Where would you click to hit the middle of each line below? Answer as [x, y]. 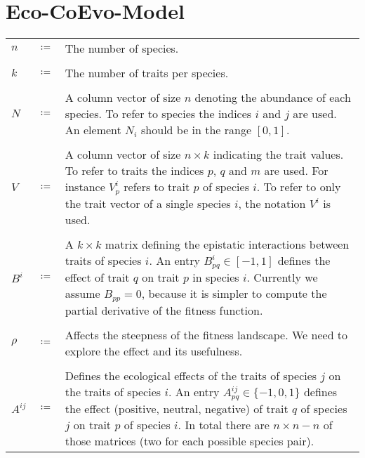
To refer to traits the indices [134, 171]
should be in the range [197, 130]
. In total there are [224, 424]
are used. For [296, 171]
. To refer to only [299, 187]
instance [85, 187]
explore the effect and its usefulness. [154, 351]
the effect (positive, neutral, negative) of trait [177, 408]
